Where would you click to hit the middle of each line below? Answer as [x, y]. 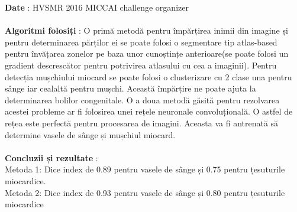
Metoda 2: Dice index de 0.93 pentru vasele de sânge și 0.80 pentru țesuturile [145, 192]
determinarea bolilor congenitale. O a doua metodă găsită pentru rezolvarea [142, 100]
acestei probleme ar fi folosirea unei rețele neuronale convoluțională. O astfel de [149, 111]
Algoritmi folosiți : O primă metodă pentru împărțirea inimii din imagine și [146, 30]
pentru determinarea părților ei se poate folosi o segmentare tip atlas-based [141, 42]
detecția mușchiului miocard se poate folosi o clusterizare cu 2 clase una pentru [148, 76]
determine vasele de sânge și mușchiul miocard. [90, 134]
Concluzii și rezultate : [51, 157]
